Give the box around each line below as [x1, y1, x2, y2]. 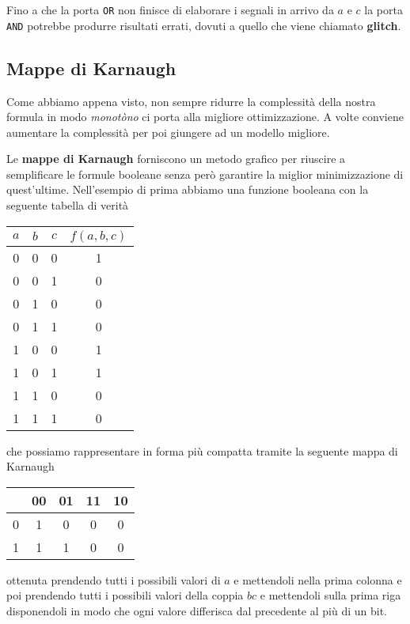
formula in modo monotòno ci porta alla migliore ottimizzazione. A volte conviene [6, 108, 404, 125]
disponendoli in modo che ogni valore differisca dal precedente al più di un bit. [6, 603, 387, 619]
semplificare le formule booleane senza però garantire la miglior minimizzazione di [6, 165, 404, 182]
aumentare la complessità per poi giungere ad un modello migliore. [6, 123, 330, 140]
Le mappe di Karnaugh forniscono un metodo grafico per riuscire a [6, 150, 346, 167]
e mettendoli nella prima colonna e [233, 571, 402, 588]
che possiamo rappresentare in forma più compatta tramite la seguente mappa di [6, 442, 398, 459]
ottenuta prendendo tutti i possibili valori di [6, 571, 221, 588]
